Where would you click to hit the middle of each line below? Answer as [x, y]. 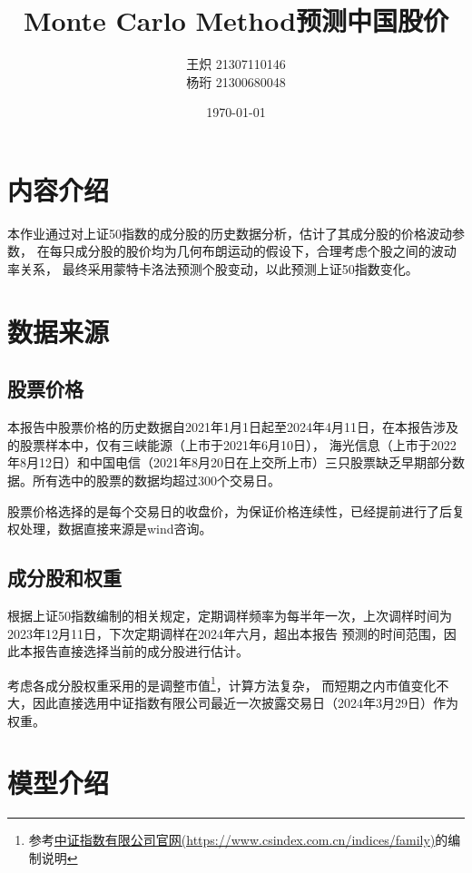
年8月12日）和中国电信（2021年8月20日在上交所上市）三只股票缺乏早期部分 [230, 462]
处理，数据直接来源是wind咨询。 [116, 529]
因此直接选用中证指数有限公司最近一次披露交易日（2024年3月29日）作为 [245, 702]
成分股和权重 [64, 578]
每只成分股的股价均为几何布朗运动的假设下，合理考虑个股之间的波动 [253, 251]
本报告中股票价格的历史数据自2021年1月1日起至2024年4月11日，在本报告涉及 [233, 427]
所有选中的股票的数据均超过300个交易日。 [156, 480]
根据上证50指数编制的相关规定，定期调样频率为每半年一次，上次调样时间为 [230, 615]
